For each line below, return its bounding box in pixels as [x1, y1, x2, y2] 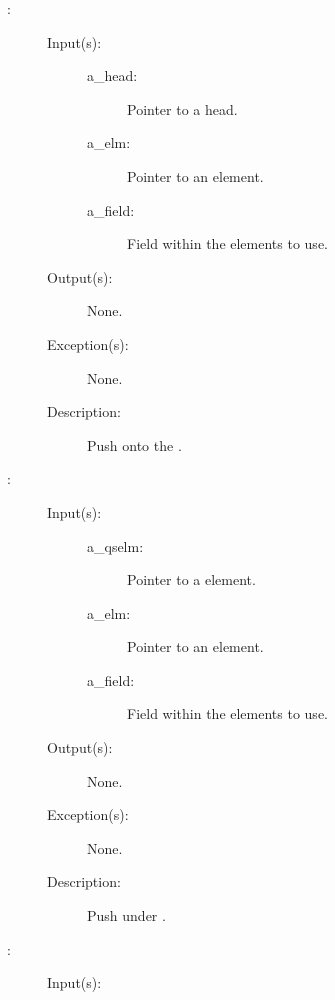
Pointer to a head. [127, 98, 238, 119]
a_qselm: [87, 535, 144, 556]
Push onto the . [87, 434, 182, 455]
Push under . [87, 905, 166, 926]
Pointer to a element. [127, 569, 256, 590]
